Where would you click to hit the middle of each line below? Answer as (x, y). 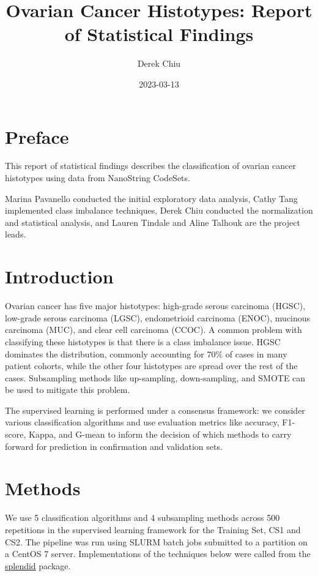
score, (16, 434)
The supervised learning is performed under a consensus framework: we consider (155, 410)
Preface (37, 136)
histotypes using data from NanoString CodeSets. (98, 178)
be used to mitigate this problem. (68, 390)
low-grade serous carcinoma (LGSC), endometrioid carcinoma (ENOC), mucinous (158, 317)
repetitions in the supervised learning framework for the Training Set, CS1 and (153, 529)
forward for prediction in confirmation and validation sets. (114, 446)
